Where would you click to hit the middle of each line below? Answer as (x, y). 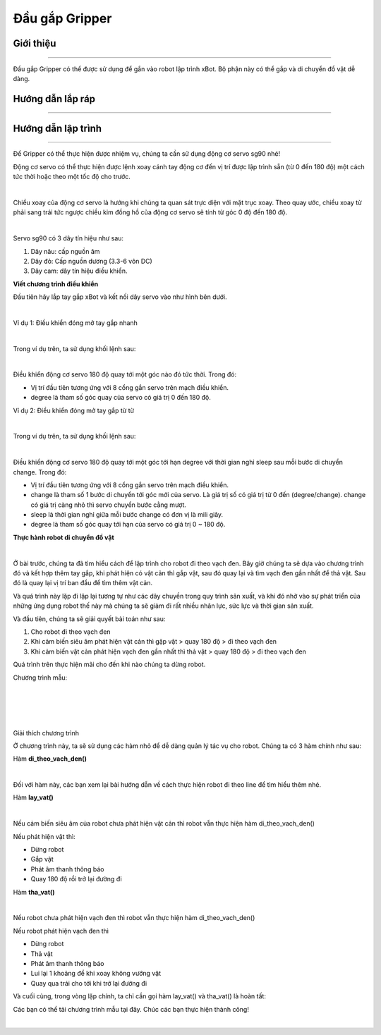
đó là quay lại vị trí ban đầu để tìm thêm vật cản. (83, 583)
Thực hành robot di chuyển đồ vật (64, 537)
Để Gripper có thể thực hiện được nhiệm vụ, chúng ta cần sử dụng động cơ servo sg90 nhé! (147, 154)
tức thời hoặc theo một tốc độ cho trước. (72, 177)
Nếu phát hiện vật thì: (44, 836)
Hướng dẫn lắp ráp (54, 99)
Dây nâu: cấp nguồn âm (65, 251)
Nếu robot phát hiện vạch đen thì (61, 931)
